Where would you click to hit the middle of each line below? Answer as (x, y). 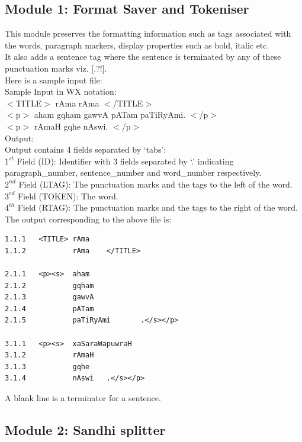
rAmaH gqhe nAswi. (71, 126)
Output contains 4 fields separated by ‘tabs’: (86, 149)
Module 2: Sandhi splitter (85, 430)
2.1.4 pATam (49, 309)
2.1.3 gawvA (49, 297)
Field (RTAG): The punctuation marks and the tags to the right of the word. (158, 207)
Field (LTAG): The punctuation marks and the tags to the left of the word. (155, 184)
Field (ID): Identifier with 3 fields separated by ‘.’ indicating (125, 161)
